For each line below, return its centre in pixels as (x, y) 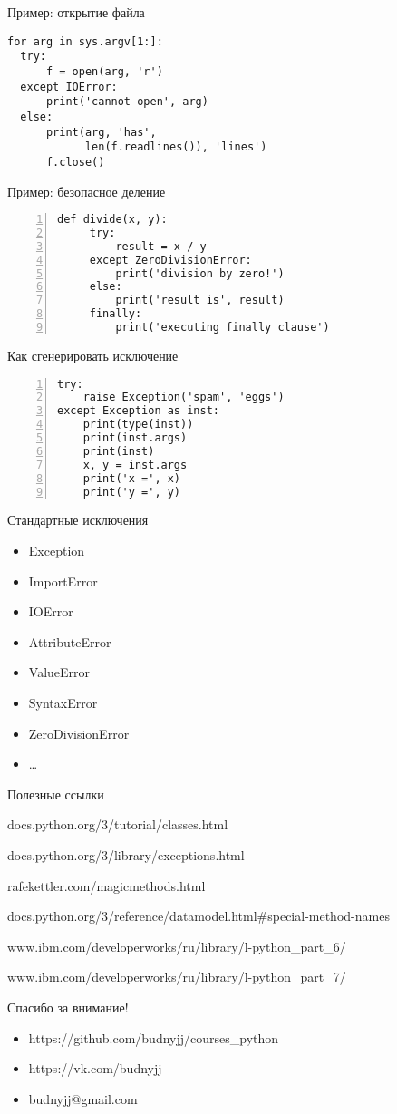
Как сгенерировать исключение (93, 355)
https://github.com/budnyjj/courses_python (154, 1037)
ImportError (63, 581)
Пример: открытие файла (76, 12)
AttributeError (70, 641)
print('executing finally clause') (223, 328)
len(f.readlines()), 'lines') (176, 147)
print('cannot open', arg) (127, 102)
